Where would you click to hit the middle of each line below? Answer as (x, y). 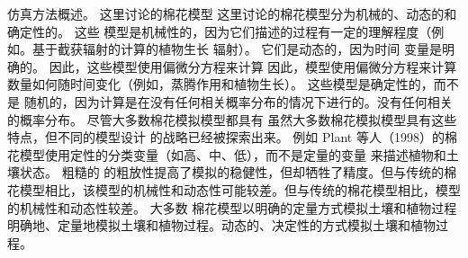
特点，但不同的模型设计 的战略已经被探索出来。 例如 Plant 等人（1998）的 (226, 137)
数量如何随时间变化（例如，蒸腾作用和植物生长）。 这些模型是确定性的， (220, 84)
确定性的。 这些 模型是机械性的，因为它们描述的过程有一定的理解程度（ (220, 31)
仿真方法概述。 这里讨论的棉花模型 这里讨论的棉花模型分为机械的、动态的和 (232, 13)
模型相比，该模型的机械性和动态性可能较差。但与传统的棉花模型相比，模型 (240, 189)
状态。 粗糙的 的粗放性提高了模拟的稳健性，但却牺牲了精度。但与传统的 (232, 172)
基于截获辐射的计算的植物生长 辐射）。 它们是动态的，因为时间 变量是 (237, 49)
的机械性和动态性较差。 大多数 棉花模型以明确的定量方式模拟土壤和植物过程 (232, 207)
